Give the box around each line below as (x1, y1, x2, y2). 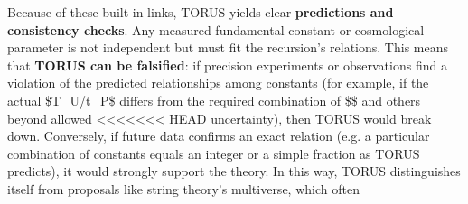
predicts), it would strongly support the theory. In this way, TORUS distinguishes (7, 162, 461, 181)
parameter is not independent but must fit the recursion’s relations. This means (7, 38, 449, 57)
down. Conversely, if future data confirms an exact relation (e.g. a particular (7, 126, 430, 145)
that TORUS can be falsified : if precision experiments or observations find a (7, 55, 447, 74)
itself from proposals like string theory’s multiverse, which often (7, 179, 360, 198)
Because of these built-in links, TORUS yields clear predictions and (7, 3, 394, 21)
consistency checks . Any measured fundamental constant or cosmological (7, 20, 425, 39)
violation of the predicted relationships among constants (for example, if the (7, 73, 429, 92)
